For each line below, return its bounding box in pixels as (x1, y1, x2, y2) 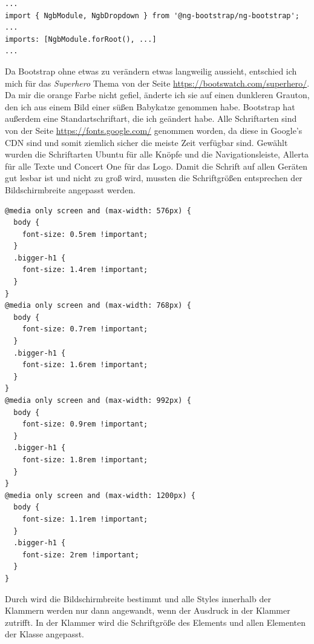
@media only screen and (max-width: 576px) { (5, 206, 191, 215)
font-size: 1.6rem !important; (22, 360, 148, 370)
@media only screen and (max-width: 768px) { (5, 301, 191, 310)
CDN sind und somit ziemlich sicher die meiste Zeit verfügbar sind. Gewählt (5, 136, 288, 148)
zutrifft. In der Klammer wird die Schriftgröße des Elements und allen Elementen (5, 616, 306, 628)
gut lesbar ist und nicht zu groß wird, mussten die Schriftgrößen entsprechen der (5, 171, 303, 184)
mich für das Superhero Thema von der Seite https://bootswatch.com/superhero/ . (5, 76, 310, 89)
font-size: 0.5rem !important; (22, 230, 148, 239)
